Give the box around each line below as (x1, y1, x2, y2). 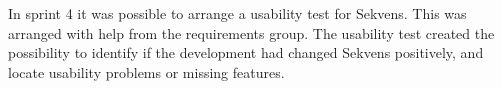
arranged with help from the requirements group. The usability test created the (8, 22, 495, 43)
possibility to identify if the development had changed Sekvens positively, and (8, 42, 484, 63)
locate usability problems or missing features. (8, 61, 285, 82)
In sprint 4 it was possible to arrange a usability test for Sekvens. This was (8, 3, 467, 23)
